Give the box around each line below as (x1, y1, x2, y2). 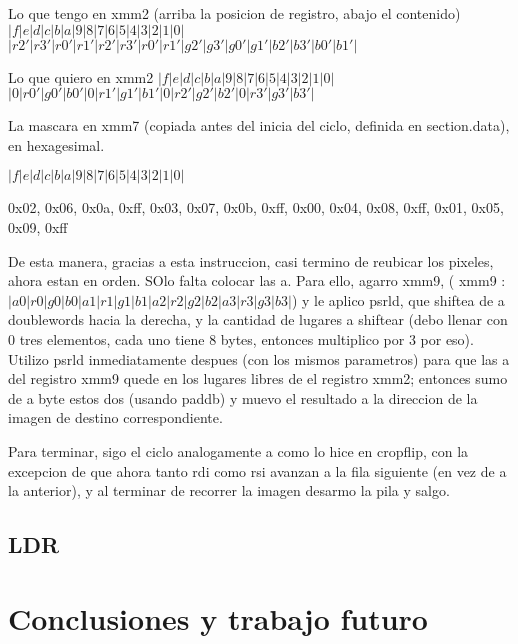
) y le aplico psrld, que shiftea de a (291, 289, 505, 310)
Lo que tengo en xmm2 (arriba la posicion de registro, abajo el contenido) (8, 3, 461, 23)
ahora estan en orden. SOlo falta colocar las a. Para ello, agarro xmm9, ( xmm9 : (8, 270, 506, 291)
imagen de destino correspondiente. (8, 407, 223, 428)
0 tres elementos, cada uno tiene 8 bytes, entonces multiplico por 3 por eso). (8, 328, 474, 349)
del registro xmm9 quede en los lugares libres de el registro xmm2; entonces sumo (8, 368, 508, 389)
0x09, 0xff (8, 216, 68, 237)
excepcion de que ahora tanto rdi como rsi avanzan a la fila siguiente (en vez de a (8, 460, 507, 481)
